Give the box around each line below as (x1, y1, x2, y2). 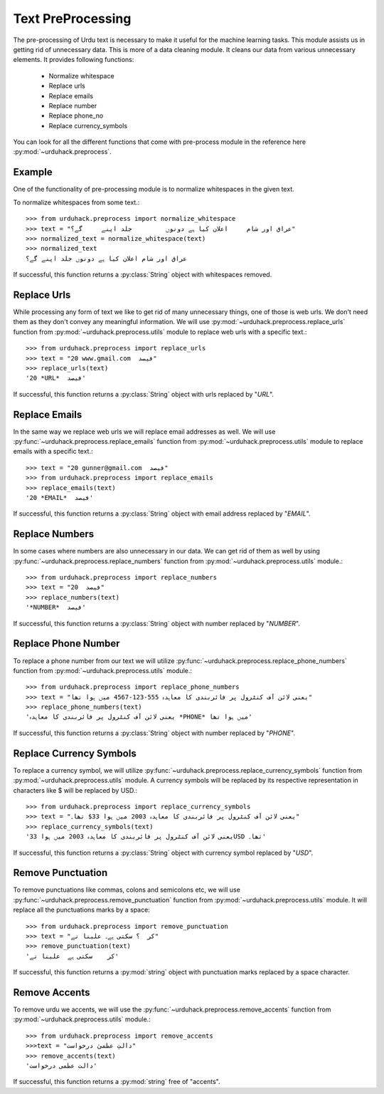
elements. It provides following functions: (13, 56, 134, 64)
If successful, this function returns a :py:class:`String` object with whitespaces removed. (13, 271, 272, 279)
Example (13, 166, 53, 178)
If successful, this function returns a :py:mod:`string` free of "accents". (13, 1078, 220, 1086)
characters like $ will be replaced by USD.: (13, 786, 138, 794)
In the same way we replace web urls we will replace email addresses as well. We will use (13, 427, 276, 436)
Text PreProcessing (13, 11, 132, 26)
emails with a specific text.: (13, 447, 93, 456)
